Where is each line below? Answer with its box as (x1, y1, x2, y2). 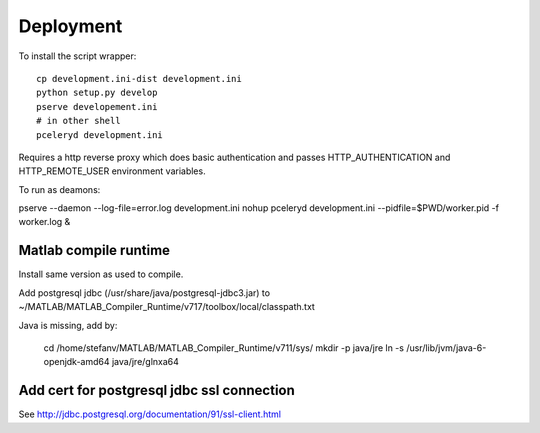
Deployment (18, 15, 123, 37)
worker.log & (18, 216, 71, 228)
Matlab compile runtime (18, 242, 170, 259)
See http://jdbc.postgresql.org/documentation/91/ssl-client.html (18, 408, 282, 420)
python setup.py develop (36, 87, 158, 99)
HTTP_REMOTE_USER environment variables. (18, 165, 206, 177)
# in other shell (36, 115, 121, 127)
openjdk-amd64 (43, 356, 110, 368)
